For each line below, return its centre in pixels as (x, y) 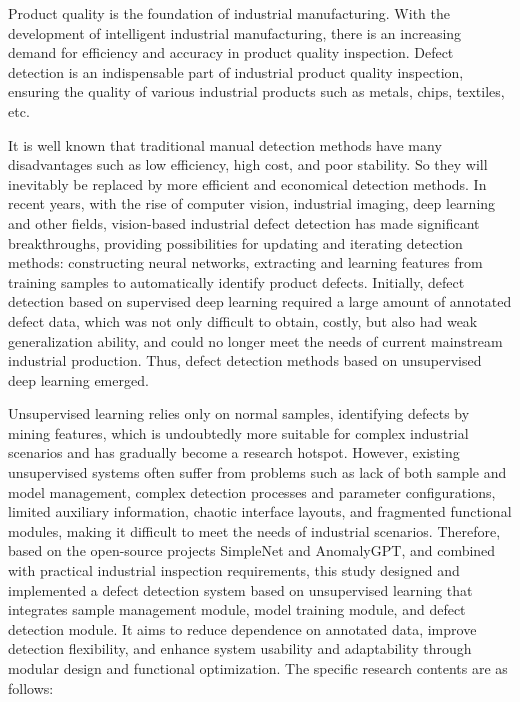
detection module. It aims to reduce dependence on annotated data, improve (242, 628)
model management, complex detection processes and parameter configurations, (252, 491)
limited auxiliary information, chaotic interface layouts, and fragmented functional (260, 511)
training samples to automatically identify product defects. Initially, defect (236, 281)
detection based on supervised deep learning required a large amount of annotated (260, 301)
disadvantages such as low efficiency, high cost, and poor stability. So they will (248, 164)
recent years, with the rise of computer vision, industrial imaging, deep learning (252, 203)
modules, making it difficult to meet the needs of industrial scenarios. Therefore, (254, 530)
